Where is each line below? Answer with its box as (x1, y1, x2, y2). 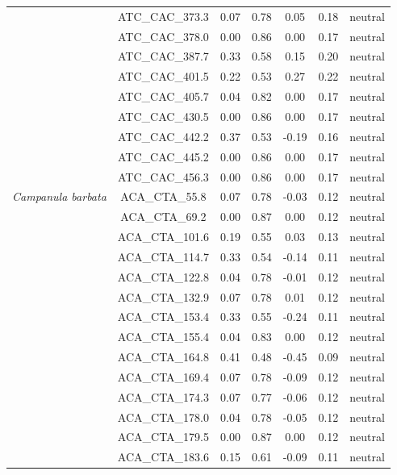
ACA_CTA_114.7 (117, 248, 210, 265)
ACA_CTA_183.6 (117, 448, 210, 465)
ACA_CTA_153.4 (117, 308, 210, 325)
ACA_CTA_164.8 (117, 348, 210, 365)
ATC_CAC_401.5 (118, 68, 209, 85)
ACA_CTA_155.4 (117, 328, 210, 345)
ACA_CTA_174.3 (117, 388, 210, 405)
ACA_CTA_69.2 (120, 208, 207, 225)
